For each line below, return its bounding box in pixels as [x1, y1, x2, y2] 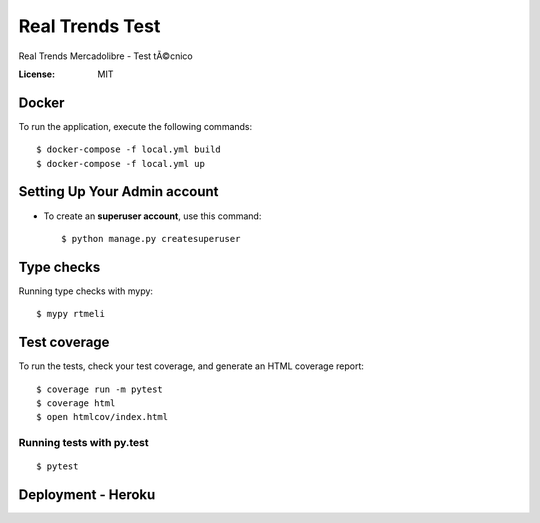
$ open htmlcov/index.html [36, 411, 169, 423]
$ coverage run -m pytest [36, 383, 164, 395]
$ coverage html [36, 397, 116, 409]
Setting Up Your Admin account [18, 183, 219, 200]
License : [18, 68, 55, 80]
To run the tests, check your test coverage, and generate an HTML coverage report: [18, 360, 365, 372]
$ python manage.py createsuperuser [61, 233, 241, 244]
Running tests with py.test [18, 436, 149, 450]
